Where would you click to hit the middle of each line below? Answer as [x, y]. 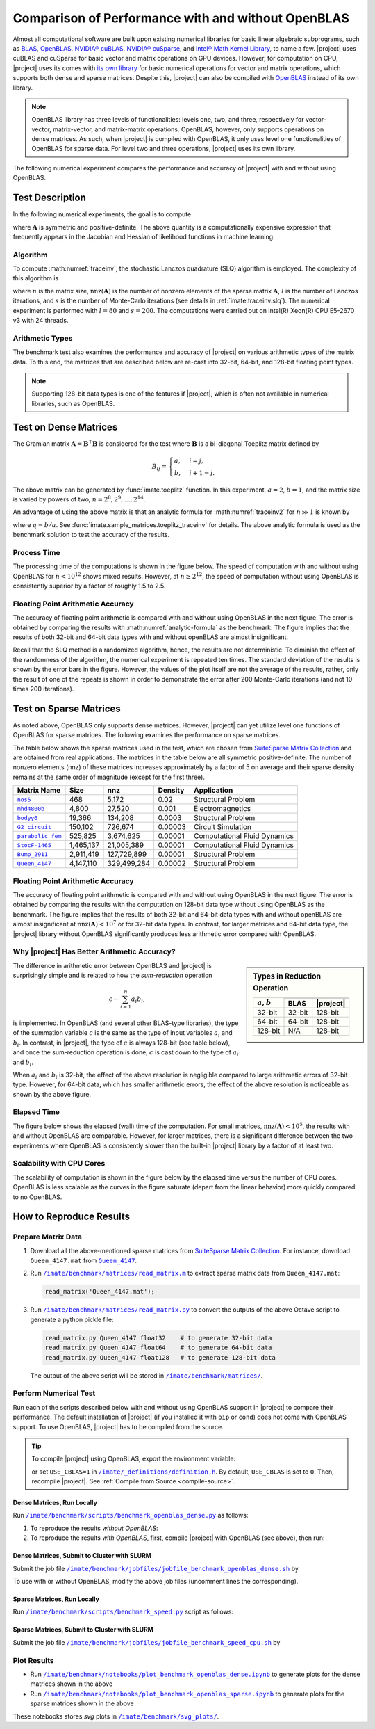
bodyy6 [27, 818]
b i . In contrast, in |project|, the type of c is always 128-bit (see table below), [122, 1043]
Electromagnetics [222, 809]
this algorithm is [36, 278]
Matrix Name [39, 791]
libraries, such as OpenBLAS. [73, 403]
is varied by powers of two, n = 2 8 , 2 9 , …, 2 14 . [79, 499]
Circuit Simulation [222, 827]
